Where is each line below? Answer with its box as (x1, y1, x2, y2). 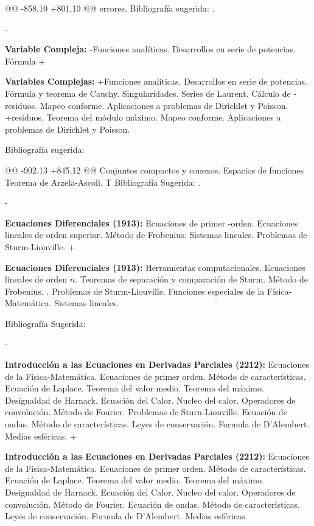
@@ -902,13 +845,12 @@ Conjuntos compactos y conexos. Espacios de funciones (5, 163, 304, 176)
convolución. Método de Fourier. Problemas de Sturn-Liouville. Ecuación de (5, 405, 287, 418)
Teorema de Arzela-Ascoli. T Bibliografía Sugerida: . (5, 175, 201, 188)
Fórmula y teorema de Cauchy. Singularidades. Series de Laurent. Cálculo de (5, 86, 291, 99)
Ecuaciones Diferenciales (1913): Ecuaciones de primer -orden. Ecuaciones (5, 216, 298, 229)
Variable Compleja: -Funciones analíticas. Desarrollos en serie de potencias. (5, 43, 296, 55)
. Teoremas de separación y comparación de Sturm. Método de (75, 273, 309, 286)
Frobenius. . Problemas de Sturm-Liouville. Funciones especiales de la (5, 284, 265, 297)
